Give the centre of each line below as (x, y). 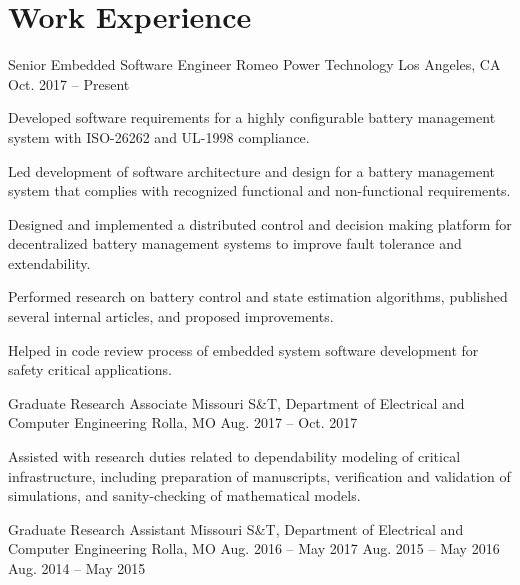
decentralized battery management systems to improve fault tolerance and (235, 243)
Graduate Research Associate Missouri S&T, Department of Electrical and (236, 402)
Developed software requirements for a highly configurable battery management (252, 117)
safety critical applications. (90, 369)
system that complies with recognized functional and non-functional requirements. (259, 190)
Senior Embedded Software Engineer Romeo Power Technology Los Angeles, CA (254, 64)
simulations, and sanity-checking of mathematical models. (184, 495)
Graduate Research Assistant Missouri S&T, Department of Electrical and (236, 528)
